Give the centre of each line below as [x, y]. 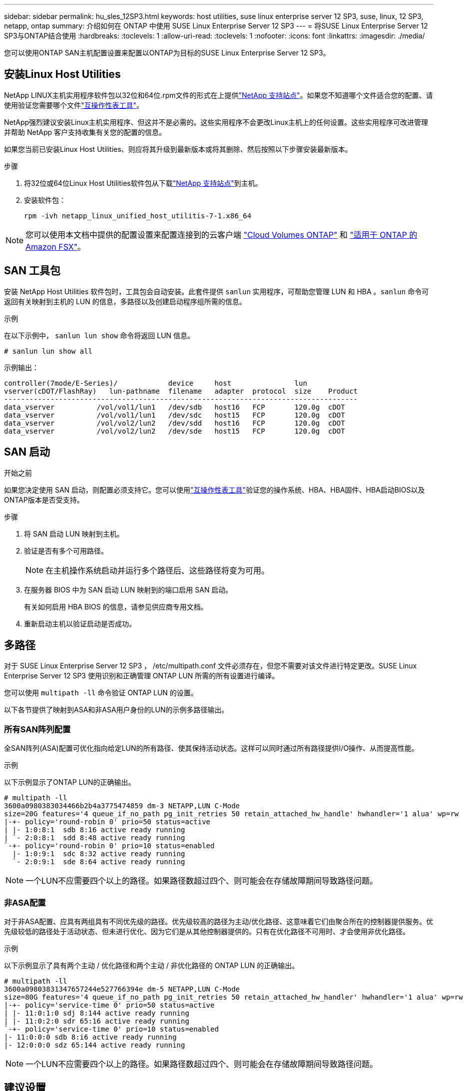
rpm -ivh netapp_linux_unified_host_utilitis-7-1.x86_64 [138, 216]
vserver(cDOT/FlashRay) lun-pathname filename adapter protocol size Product [181, 391]
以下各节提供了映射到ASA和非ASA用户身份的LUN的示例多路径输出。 [116, 710]
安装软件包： [45, 200]
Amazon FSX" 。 [56, 247]
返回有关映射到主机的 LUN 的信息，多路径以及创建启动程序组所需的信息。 [125, 301]
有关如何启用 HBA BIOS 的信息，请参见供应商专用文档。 [116, 606]
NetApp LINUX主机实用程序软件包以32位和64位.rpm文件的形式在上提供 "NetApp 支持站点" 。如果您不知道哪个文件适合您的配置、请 [219, 95]
